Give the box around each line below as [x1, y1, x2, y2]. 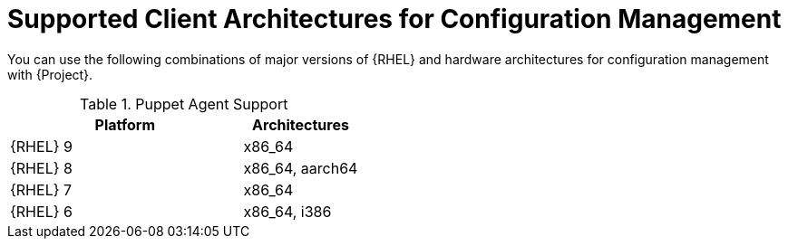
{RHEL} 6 [10, 202, 73, 221]
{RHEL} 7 [10, 180, 73, 199]
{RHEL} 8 [10, 158, 73, 177]
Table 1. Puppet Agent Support [80, 94, 288, 113]
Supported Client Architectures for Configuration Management [7, 4, 782, 34]
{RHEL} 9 [10, 137, 73, 156]
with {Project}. [7, 66, 93, 82]
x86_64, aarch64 [243, 158, 358, 177]
